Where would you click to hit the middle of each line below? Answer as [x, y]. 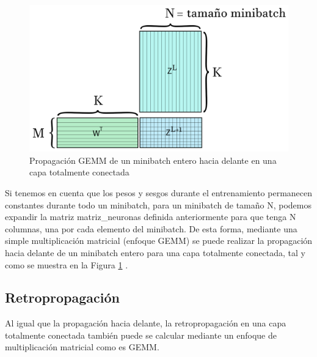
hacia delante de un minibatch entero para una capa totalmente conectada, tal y [155, 252]
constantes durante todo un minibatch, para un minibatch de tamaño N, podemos [158, 204]
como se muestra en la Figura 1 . [67, 264]
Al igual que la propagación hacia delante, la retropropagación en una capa [146, 323]
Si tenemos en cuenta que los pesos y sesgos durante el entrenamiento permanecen [159, 192]
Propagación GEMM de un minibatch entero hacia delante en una [153, 160]
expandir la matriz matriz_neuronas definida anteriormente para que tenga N [151, 217]
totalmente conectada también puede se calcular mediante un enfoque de [141, 335]
